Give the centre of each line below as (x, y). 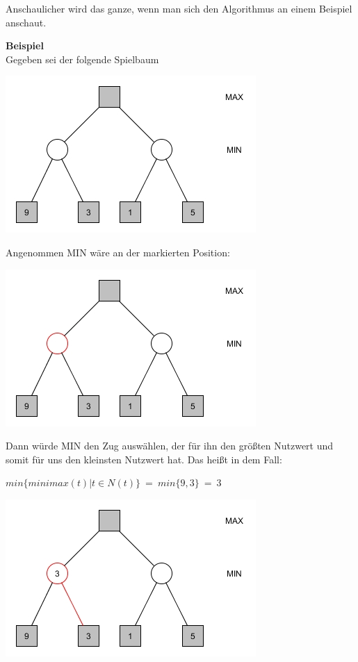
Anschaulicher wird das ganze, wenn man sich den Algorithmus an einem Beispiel (179, 8)
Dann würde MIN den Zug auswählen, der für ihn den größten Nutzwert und (170, 446)
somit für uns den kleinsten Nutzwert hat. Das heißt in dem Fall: (144, 459)
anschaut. (26, 22)
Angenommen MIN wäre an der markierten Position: (118, 252)
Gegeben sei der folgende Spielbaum (82, 59)
